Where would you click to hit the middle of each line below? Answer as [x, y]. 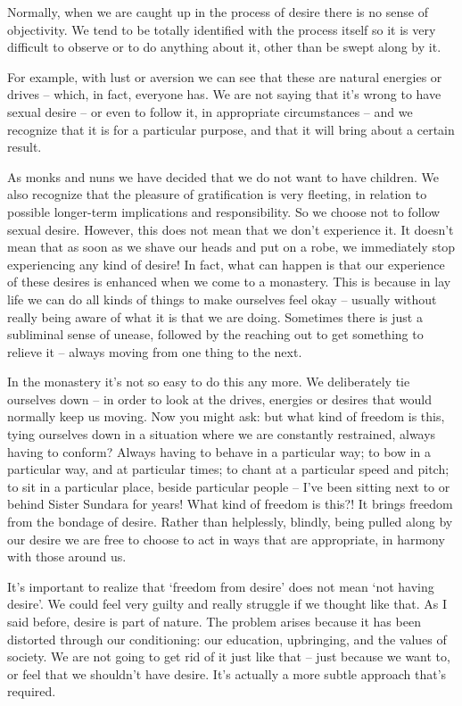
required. [32, 691]
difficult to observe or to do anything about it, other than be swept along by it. [224, 47]
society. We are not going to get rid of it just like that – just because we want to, [229, 656]
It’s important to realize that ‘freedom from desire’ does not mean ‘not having [221, 586]
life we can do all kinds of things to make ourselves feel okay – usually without [222, 299]
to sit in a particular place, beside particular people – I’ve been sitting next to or [229, 486]
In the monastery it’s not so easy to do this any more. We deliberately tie [209, 382]
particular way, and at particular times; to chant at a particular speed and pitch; [228, 469]
